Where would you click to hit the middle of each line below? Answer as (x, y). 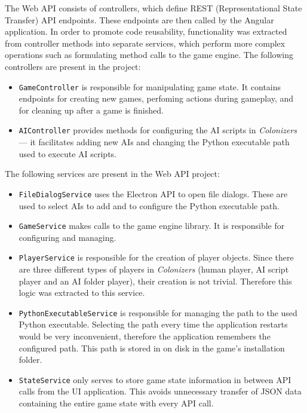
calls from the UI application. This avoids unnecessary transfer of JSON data (160, 391)
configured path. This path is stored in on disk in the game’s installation (152, 348)
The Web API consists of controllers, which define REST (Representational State (153, 8)
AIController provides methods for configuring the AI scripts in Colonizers (158, 130)
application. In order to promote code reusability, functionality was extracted (146, 31)
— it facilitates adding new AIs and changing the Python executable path (154, 142)
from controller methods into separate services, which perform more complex (145, 43)
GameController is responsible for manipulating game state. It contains (150, 86)
